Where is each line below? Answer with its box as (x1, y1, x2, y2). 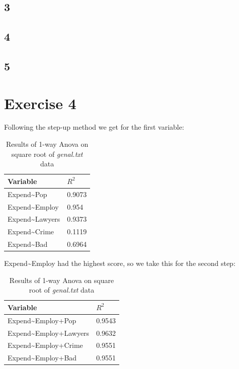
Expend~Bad (8, 239, 48, 249)
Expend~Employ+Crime (8, 340, 83, 350)
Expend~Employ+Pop (8, 315, 76, 325)
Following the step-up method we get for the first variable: (4, 122, 184, 132)
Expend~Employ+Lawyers (8, 327, 90, 338)
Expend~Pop (8, 189, 47, 199)
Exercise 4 (4, 93, 76, 113)
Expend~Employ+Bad (8, 352, 77, 363)
